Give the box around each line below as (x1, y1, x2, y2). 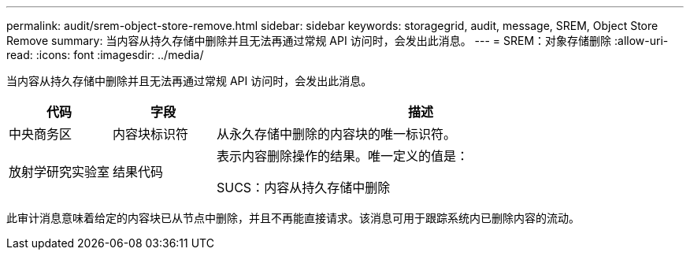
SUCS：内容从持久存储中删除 (217, 180, 391, 195)
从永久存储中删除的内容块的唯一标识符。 (217, 126, 457, 142)
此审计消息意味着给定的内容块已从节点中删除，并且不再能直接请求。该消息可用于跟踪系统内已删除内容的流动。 (6, 211, 580, 224)
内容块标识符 (113, 126, 189, 142)
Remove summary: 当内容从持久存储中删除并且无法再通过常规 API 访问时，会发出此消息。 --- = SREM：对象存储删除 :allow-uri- (6, 34, 669, 47)
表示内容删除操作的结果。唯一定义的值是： (217, 148, 469, 164)
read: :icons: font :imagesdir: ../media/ (6, 48, 204, 61)
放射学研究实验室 (9, 164, 110, 180)
